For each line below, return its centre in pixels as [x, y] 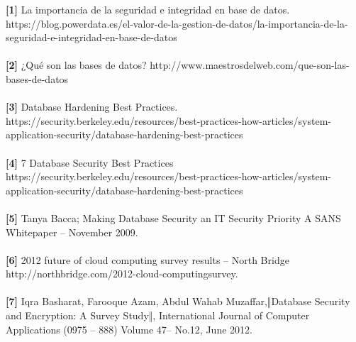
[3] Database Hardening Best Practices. [92, 107]
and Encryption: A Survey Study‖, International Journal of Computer [158, 315]
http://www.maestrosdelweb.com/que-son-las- [250, 65]
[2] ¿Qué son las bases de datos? [76, 65]
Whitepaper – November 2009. [72, 232]
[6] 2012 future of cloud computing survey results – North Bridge [148, 259]
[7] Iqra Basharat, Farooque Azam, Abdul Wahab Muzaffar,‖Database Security [178, 301]
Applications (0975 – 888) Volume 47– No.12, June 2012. [129, 329]
